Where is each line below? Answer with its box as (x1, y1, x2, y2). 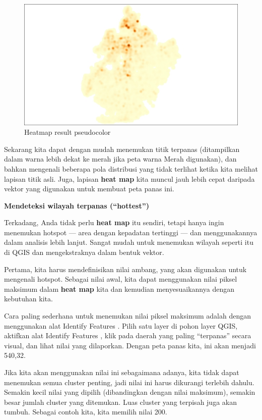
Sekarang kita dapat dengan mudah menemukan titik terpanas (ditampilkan (4, 143, 240, 154)
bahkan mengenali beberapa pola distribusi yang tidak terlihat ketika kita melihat (4, 163, 258, 174)
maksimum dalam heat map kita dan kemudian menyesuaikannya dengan (4, 283, 234, 294)
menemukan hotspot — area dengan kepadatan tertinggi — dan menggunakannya (4, 227, 257, 237)
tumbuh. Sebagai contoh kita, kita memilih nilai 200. (4, 406, 167, 417)
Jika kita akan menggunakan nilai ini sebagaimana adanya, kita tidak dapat (4, 367, 239, 378)
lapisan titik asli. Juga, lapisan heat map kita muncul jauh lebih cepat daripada (4, 173, 255, 184)
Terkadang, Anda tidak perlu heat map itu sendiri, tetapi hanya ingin (4, 217, 224, 228)
